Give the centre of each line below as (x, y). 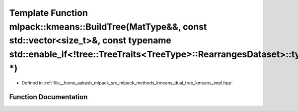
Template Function (48, 13)
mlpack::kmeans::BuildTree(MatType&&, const (108, 27)
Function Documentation (48, 97)
